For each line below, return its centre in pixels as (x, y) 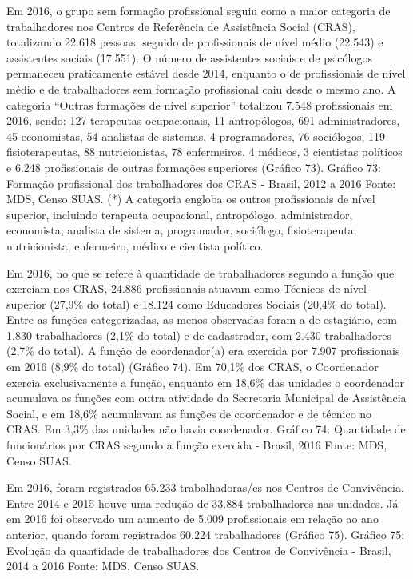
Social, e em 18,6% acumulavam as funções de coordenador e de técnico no (189, 413)
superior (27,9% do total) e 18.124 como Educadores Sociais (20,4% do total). (197, 303)
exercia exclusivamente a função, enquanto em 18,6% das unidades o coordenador (206, 382)
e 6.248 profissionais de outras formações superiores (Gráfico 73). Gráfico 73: (194, 167)
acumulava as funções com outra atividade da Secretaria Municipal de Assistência (206, 398)
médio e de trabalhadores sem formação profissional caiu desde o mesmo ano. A (201, 88)
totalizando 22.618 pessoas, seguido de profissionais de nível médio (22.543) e (195, 42)
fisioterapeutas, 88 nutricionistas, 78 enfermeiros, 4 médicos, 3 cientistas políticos (205, 152)
